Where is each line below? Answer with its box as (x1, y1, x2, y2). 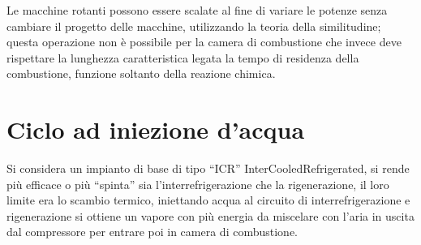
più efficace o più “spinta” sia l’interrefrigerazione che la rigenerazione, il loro (6, 175, 389, 192)
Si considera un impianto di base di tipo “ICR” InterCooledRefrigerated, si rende (6, 160, 410, 177)
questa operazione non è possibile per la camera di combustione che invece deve (6, 33, 402, 50)
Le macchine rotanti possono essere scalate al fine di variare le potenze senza (6, 2, 388, 18)
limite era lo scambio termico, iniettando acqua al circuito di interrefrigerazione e (6, 191, 410, 208)
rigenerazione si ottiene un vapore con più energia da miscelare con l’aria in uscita (6, 207, 415, 224)
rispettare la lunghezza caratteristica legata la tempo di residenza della (6, 49, 359, 66)
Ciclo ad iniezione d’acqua (6, 113, 305, 146)
